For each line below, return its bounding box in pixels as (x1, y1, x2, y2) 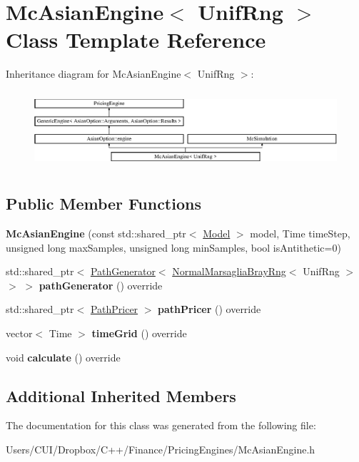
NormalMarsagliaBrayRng (172, 264, 286, 279)
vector (6, 326, 33, 341)
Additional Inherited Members (6, 384, 236, 406)
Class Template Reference (6, 25, 266, 54)
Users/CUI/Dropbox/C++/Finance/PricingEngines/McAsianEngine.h (6, 442, 315, 457)
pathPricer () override (158, 302, 261, 317)
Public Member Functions (6, 192, 201, 215)
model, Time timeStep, (250, 226, 350, 241)
